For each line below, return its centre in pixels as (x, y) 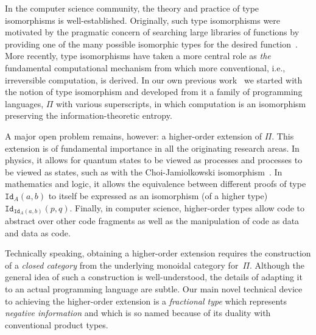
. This (283, 136)
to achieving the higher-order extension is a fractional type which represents (146, 301)
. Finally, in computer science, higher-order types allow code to (187, 207)
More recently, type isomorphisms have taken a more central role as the (138, 56)
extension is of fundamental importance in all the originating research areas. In (152, 148)
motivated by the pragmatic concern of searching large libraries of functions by (152, 32)
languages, (24, 103)
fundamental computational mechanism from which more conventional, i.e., (145, 67)
